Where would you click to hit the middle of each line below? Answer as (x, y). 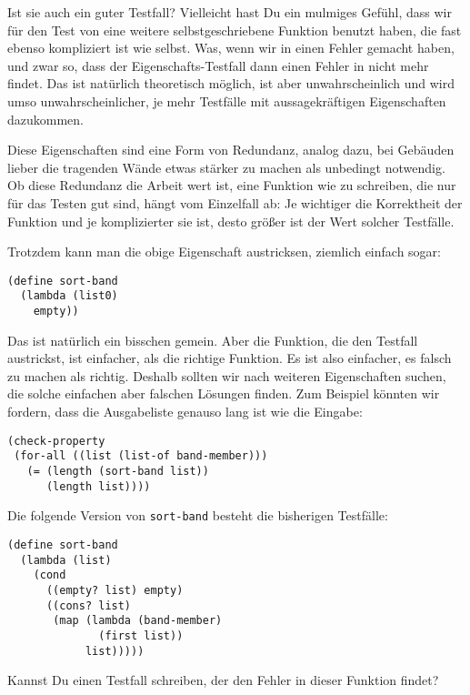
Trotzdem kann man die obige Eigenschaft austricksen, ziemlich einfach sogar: (224, 252)
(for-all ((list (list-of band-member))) (141, 456)
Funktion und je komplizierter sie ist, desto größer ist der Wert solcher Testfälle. (231, 221)
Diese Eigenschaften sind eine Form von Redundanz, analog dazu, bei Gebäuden (231, 150)
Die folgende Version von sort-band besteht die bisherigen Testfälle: (198, 515)
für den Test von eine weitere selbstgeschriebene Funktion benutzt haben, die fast (235, 30)
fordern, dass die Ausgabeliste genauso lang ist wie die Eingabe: (185, 412)
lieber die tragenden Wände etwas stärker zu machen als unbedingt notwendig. (226, 167)
